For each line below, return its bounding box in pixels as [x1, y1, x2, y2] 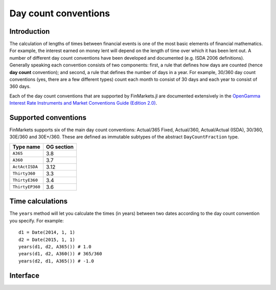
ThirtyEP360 [12, 184, 40, 190]
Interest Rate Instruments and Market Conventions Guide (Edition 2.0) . [9, 100, 157, 106]
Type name [12, 143, 40, 150]
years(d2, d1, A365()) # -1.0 [18, 258, 95, 264]
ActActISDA [12, 164, 38, 170]
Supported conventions [9, 113, 87, 122]
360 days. [9, 83, 31, 89]
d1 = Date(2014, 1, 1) [18, 230, 76, 235]
